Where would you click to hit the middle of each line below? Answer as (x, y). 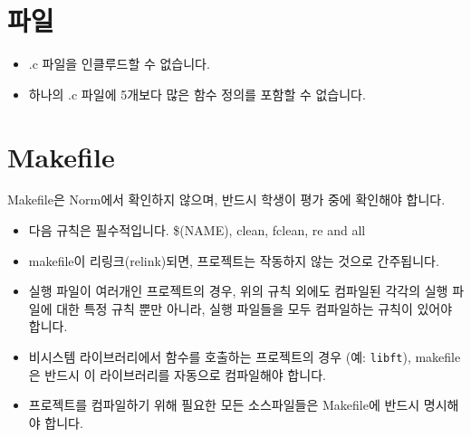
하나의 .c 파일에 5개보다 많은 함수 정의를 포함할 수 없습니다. (197, 94)
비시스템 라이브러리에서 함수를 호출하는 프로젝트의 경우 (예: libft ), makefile (245, 356)
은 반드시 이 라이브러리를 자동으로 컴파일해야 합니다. (177, 374)
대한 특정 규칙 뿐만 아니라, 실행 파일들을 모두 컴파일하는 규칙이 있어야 (255, 308)
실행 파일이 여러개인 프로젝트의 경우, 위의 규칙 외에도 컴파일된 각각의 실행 (238, 291)
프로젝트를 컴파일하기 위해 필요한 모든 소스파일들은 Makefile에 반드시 (224, 405)
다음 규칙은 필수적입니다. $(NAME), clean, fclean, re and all (197, 230)
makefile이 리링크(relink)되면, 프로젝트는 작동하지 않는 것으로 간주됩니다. (234, 260)
